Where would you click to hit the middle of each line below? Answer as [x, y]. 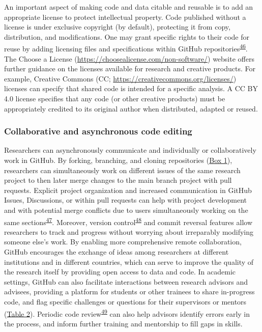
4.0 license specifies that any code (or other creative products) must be [115, 98]
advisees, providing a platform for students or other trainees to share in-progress [129, 292]
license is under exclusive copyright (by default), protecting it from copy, [117, 27]
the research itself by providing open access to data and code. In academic [120, 272]
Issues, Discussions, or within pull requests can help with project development [125, 200]
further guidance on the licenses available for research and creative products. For [130, 68]
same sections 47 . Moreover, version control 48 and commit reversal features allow [128, 221]
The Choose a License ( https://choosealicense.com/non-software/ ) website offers [129, 58]
